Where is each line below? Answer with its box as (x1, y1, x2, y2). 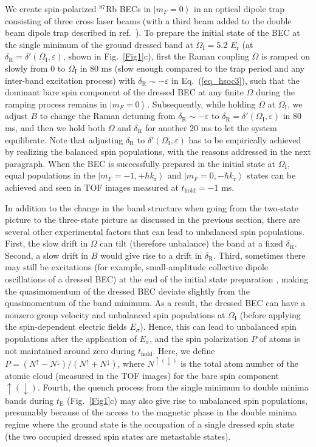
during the (256, 86, 295, 98)
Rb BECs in (105, 2, 151, 15)
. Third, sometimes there (213, 248, 306, 261)
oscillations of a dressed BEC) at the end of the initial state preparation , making (5, 273, 309, 285)
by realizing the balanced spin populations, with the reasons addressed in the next (5, 145, 311, 158)
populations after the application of (5, 332, 137, 345)
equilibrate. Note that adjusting (5, 133, 123, 146)
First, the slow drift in (5, 237, 88, 250)
